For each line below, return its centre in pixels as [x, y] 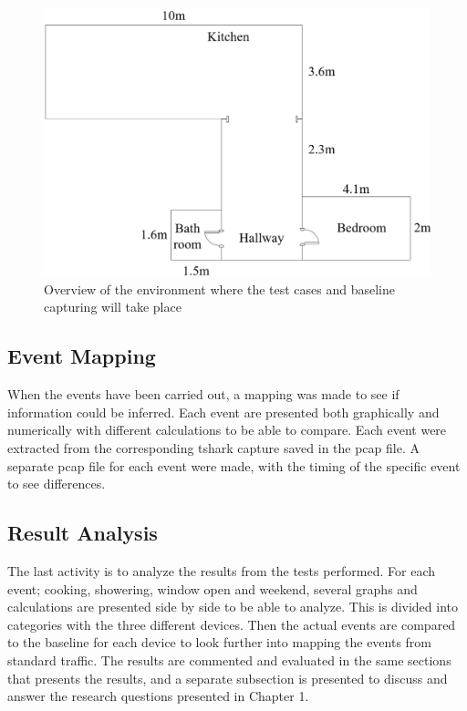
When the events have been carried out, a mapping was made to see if [203, 394]
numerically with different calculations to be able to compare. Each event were [227, 430]
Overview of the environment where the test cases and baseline [219, 289]
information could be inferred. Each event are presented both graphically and [223, 412]
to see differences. [57, 484]
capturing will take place [113, 307]
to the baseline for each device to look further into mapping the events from [220, 642]
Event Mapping [82, 356]
